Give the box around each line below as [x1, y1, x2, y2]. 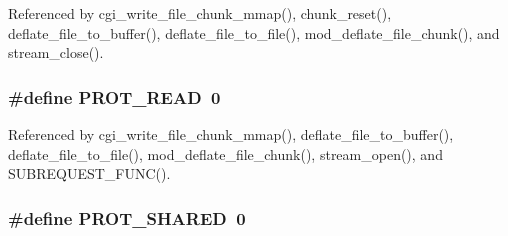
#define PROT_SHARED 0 [8, 205, 246, 230]
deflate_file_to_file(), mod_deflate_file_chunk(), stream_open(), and [8, 143, 443, 164]
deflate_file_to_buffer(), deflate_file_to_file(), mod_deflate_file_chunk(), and [8, 22, 500, 43]
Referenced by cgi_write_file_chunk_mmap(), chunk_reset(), [8, 3, 392, 23]
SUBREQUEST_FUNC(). [8, 163, 171, 184]
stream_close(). [8, 42, 104, 63]
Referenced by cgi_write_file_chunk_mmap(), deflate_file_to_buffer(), [8, 124, 454, 144]
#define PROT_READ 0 [8, 84, 221, 109]
